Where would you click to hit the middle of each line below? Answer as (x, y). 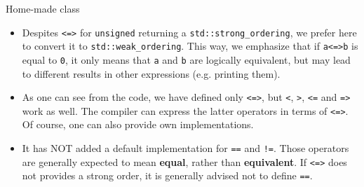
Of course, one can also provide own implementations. (138, 124)
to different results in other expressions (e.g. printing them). (151, 73)
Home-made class (43, 8)
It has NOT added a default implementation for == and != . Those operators (186, 148)
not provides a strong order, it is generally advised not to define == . (167, 175)
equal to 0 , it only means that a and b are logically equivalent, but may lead (186, 59)
